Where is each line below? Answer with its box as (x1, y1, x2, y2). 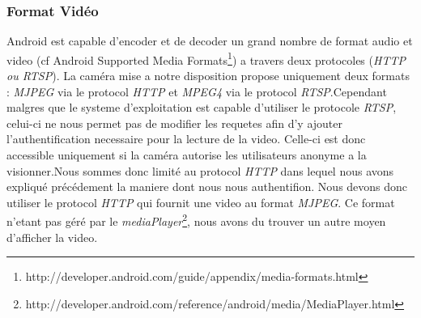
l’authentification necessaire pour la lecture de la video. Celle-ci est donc (6, 130, 366, 147)
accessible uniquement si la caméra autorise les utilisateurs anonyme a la (6, 146, 367, 163)
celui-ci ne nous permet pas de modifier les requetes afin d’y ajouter (6, 114, 343, 131)
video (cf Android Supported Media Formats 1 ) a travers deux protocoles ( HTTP (6, 49, 406, 68)
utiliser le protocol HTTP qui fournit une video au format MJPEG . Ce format (6, 193, 395, 210)
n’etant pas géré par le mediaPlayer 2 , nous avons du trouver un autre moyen (6, 210, 386, 230)
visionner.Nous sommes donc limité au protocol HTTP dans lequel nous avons (6, 162, 394, 179)
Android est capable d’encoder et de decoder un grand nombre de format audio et (6, 32, 413, 49)
